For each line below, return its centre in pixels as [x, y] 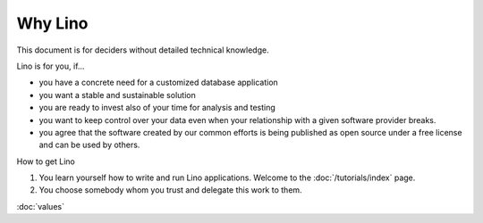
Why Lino [52, 23]
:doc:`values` [40, 206]
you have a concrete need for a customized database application [159, 83]
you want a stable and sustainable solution [117, 95]
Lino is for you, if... [51, 66]
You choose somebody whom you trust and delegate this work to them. [171, 190]
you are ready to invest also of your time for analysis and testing [157, 108]
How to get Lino [46, 161]
